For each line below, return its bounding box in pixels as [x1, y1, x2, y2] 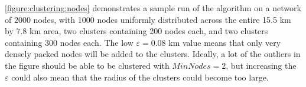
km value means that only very [168, 36, 281, 48]
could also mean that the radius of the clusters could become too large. [11, 71, 269, 83]
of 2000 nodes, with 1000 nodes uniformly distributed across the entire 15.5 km [5, 13, 291, 25]
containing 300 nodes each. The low [5, 36, 134, 48]
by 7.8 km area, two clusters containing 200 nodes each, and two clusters [5, 25, 268, 37]
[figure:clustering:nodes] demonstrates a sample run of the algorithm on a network [5, 2, 301, 14]
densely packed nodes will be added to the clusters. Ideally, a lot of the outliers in [5, 48, 301, 60]
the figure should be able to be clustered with [5, 59, 170, 71]
